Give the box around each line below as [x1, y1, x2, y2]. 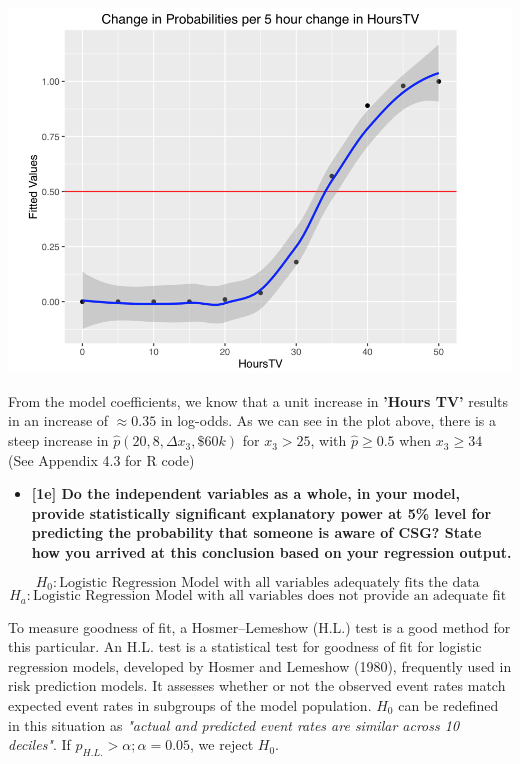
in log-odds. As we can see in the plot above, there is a [160, 410, 497, 431]
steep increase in [8, 430, 109, 451]
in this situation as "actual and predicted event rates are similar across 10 [8, 714, 460, 735]
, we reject [190, 734, 254, 755]
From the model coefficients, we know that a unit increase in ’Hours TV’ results [8, 390, 509, 411]
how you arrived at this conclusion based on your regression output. [31, 542, 512, 563]
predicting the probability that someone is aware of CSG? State [31, 522, 482, 543]
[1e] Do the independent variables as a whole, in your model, [31, 483, 460, 504]
